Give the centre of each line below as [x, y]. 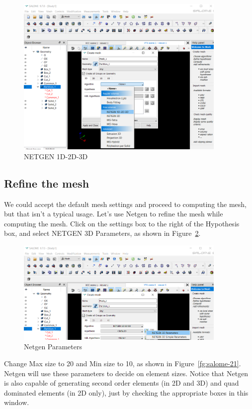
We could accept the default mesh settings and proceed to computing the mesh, [125, 204]
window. [17, 402]
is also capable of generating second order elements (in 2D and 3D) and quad [122, 383]
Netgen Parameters [53, 347]
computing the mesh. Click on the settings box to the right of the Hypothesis [122, 223]
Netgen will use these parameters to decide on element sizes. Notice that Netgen [126, 373]
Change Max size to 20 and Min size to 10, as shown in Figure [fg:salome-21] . [123, 363]
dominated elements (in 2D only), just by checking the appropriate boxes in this [126, 392]
